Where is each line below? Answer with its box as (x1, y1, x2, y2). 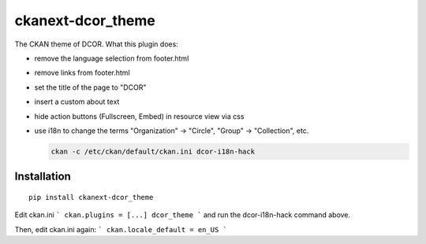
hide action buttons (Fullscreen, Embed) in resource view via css (34, 111, 245, 121)
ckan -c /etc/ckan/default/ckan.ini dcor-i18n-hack (50, 146, 256, 156)
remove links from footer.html (34, 68, 130, 78)
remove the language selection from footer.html (34, 54, 189, 63)
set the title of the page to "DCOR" (34, 83, 147, 92)
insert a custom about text (34, 97, 120, 106)
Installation (14, 170, 71, 183)
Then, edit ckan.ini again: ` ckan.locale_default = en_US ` (14, 224, 228, 234)
